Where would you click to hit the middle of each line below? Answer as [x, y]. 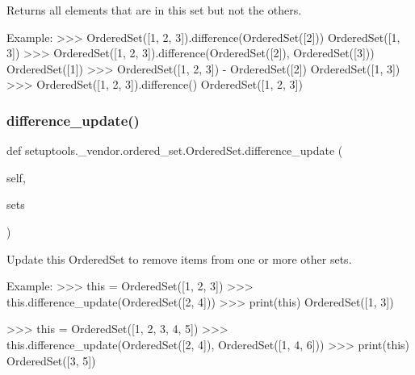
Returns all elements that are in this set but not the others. [154, 10]
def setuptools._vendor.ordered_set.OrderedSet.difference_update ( [175, 150]
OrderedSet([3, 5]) [51, 360]
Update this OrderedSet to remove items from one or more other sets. [179, 258]
